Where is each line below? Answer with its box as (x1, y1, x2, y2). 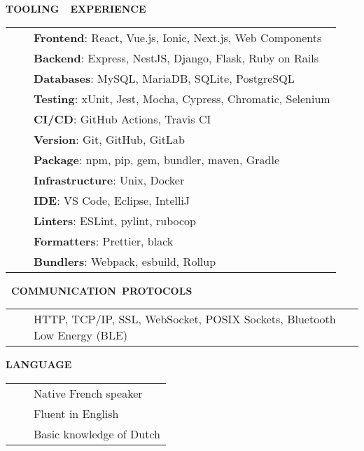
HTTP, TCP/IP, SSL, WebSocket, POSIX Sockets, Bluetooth (34, 311, 336, 328)
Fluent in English (34, 405, 119, 422)
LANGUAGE (6, 357, 72, 372)
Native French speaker (34, 384, 143, 401)
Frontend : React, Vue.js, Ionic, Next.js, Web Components (34, 29, 322, 46)
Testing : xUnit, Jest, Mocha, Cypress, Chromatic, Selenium (34, 90, 330, 107)
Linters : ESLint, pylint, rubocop (34, 212, 197, 229)
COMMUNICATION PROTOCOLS (11, 283, 192, 297)
